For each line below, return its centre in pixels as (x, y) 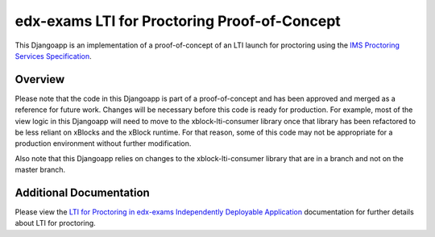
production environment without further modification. (103, 143)
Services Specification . (53, 56)
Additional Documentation (83, 193)
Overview (40, 79)
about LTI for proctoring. (55, 223)
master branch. (40, 170)
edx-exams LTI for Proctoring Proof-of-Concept (178, 21)
